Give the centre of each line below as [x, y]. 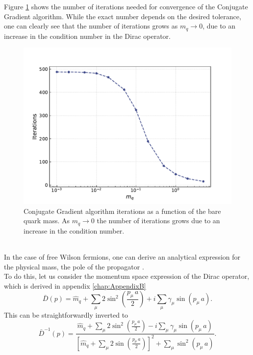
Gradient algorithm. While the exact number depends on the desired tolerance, [123, 16]
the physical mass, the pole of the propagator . [74, 266]
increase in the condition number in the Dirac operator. [87, 36]
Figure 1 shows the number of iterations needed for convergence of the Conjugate [126, 6]
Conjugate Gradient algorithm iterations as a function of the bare [122, 211]
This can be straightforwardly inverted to [66, 314]
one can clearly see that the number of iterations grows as [91, 26]
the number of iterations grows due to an [158, 221]
